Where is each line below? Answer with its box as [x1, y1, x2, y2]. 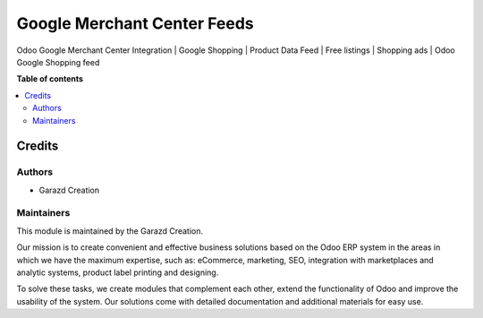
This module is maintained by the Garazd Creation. [16, 225, 204, 236]
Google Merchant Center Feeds [16, 13, 254, 33]
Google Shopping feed [16, 56, 100, 67]
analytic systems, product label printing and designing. [16, 267, 219, 278]
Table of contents [16, 73, 84, 84]
